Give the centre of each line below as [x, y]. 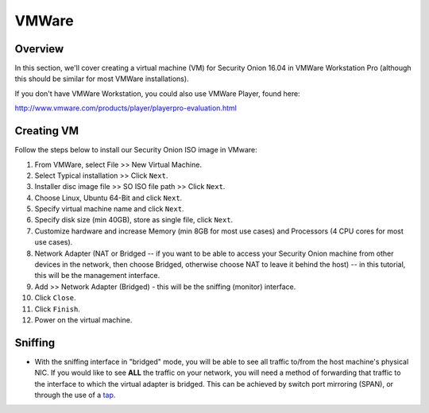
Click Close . [55, 298]
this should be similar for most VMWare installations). [102, 79]
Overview [39, 49]
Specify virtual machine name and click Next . [109, 209]
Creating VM [47, 131]
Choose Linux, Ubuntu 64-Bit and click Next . [108, 198]
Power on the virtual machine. [83, 320]
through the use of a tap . [75, 395]
